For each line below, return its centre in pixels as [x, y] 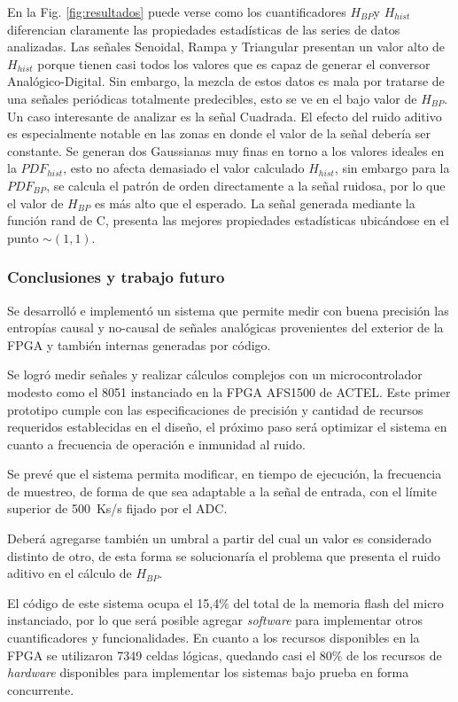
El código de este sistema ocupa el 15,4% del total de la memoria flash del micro [225, 602]
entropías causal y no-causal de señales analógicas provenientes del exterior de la [225, 328]
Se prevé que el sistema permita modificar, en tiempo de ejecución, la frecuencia [225, 474]
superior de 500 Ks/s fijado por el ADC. [117, 508]
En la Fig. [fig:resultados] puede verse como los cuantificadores [177, 12]
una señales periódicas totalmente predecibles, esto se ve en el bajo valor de [212, 98]
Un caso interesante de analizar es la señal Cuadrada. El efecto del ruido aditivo [225, 116]
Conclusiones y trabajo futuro [116, 277]
